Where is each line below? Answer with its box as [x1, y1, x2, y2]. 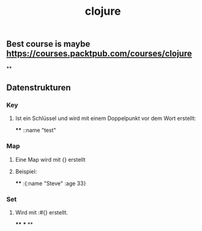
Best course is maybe [6, 39, 91, 50]
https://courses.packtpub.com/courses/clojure [6, 48, 192, 59]
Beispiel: [15, 167, 37, 175]
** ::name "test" [15, 127, 56, 134]
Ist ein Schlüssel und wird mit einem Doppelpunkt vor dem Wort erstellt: [15, 115, 196, 122]
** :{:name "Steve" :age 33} [15, 180, 86, 187]
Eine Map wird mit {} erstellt [15, 156, 86, 163]
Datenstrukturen [6, 83, 72, 93]
